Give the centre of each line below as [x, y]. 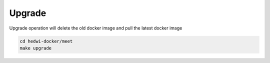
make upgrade [36, 48]
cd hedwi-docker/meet [46, 41]
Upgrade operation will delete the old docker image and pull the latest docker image [96, 28]
